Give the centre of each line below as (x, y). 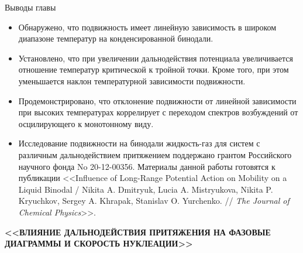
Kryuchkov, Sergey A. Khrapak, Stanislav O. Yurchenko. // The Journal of (154, 201)
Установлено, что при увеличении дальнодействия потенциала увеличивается (156, 58)
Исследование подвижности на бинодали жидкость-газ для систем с (139, 143)
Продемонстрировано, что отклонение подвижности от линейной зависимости (157, 100)
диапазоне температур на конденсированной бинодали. (116, 38)
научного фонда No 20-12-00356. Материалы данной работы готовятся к (147, 166)
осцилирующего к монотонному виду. (86, 123)
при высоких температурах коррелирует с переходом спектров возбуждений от (158, 112)
